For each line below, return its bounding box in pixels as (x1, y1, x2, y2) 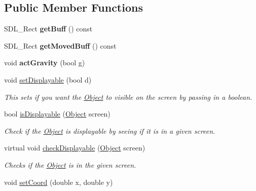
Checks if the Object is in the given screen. (4, 159, 136, 170)
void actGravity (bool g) (4, 57, 85, 68)
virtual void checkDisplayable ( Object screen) (4, 142, 145, 153)
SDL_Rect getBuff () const (4, 23, 93, 34)
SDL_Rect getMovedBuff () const (4, 40, 117, 51)
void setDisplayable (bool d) (4, 74, 92, 85)
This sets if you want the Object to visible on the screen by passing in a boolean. (4, 91, 252, 102)
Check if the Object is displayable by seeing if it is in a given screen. (4, 125, 215, 136)
